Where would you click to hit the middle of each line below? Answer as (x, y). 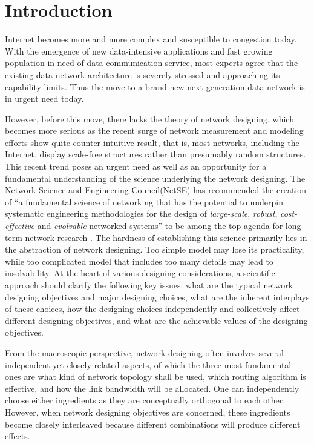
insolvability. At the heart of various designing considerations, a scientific (140, 273)
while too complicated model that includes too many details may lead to (139, 261)
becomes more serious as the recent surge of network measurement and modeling (154, 131)
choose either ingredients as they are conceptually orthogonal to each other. (145, 400)
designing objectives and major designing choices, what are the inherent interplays (157, 297)
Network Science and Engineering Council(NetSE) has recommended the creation (156, 190)
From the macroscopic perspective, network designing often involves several (144, 352)
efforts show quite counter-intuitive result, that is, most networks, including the (152, 142)
